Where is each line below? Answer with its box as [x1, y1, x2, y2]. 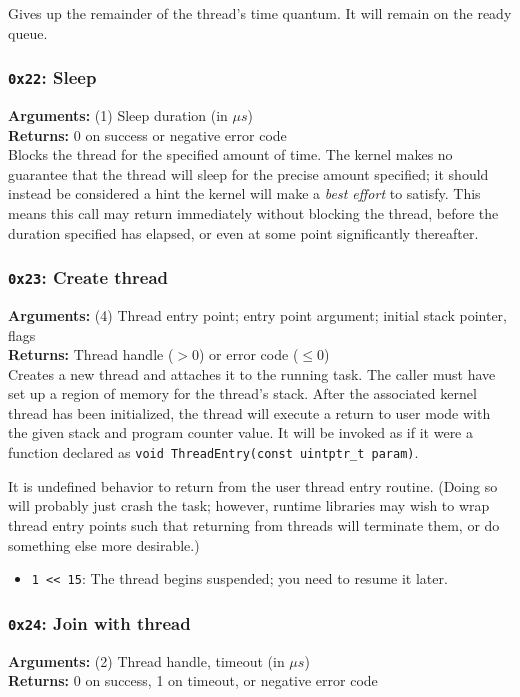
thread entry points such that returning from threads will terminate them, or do [8, 514, 500, 535]
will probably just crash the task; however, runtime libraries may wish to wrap [8, 495, 490, 516]
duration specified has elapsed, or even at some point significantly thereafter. [8, 222, 479, 243]
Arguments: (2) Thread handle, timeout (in [8, 650, 285, 671]
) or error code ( [199, 344, 299, 365]
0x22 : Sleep [8, 65, 97, 90]
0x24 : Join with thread [8, 610, 191, 635]
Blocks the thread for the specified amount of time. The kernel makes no [8, 144, 453, 165]
